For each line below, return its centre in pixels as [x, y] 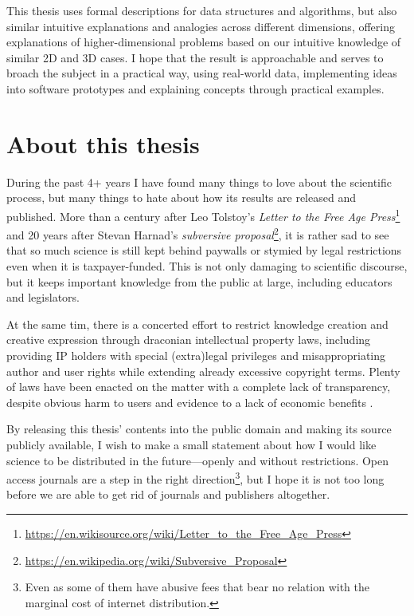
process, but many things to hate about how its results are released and [181, 197]
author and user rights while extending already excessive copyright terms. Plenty [203, 371]
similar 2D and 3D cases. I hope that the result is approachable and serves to [195, 57]
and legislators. [43, 297]
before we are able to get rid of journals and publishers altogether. [168, 494]
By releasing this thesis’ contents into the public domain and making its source [199, 429]
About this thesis [103, 143]
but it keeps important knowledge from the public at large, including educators [199, 281]
